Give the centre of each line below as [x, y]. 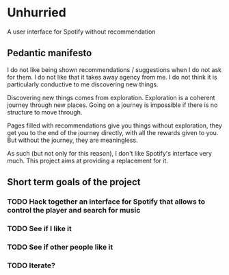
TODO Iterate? [31, 265]
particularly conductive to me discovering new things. [83, 84]
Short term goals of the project [74, 182]
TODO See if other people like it [60, 247]
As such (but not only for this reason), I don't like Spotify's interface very [109, 153]
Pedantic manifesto [50, 53]
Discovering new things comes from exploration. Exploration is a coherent [111, 97]
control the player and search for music [74, 211]
